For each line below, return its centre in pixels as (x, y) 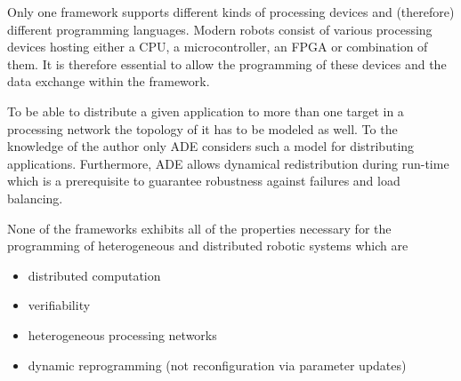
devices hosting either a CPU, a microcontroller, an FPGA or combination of (218, 47)
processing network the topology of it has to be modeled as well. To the (202, 128)
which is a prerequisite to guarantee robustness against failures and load (204, 181)
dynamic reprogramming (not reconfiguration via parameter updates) (217, 365)
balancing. (35, 198)
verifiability (59, 305)
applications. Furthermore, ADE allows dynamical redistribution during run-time (228, 163)
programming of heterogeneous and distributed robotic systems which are (208, 246)
